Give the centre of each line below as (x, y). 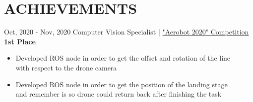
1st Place (20, 41)
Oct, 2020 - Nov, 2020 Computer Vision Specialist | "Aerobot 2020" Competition (126, 32)
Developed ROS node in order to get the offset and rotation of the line (123, 58)
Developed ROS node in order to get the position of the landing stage (122, 84)
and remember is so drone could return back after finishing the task (119, 94)
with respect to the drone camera (66, 67)
